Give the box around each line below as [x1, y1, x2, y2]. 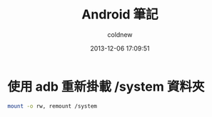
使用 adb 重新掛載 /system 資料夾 [7, 79, 205, 94]
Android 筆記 [81, 6, 158, 23]
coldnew [107, 30, 133, 39]
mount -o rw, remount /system [7, 102, 98, 110]
